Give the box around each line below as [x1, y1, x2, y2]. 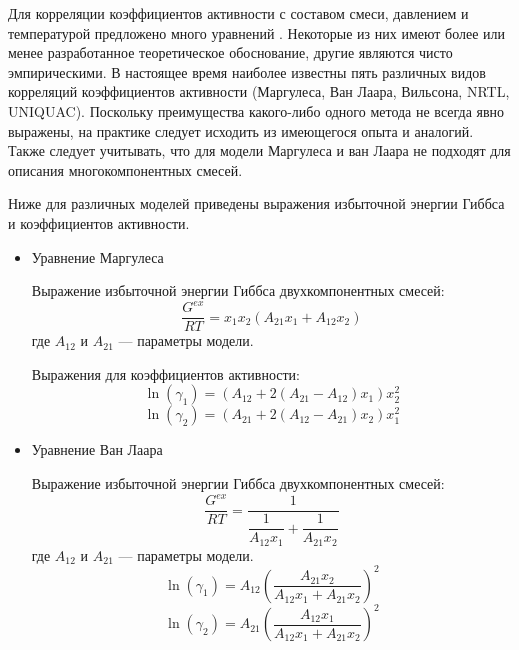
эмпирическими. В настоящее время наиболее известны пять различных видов [8, 61, 486, 82]
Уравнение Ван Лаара [31, 439, 163, 460]
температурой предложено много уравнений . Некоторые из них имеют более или [8, 22, 505, 43]
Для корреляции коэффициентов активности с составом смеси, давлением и [8, 3, 469, 23]
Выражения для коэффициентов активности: [31, 363, 300, 384]
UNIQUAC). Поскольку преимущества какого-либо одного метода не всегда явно [8, 100, 505, 121]
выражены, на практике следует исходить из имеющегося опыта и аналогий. [8, 120, 474, 141]
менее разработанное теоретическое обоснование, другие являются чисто [8, 42, 453, 63]
